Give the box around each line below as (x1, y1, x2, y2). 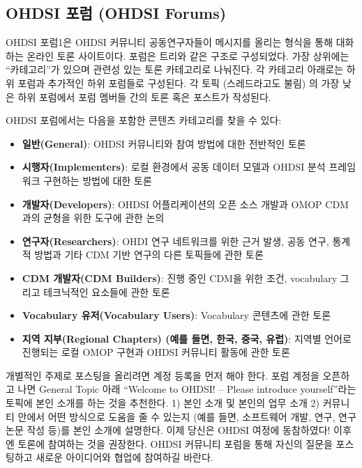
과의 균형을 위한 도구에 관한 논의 (22, 210, 165, 225)
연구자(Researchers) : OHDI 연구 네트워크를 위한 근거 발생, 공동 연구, (22, 233, 329, 248)
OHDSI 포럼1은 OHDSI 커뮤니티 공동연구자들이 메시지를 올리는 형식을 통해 (6, 35, 333, 49)
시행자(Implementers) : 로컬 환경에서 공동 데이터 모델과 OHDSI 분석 (22, 159, 326, 174)
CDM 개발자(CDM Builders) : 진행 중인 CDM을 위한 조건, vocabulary (22, 270, 338, 285)
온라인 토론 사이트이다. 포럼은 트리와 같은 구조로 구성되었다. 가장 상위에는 (27, 48, 349, 63)
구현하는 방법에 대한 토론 (43, 173, 152, 187)
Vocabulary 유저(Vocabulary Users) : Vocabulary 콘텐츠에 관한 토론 (22, 308, 331, 322)
